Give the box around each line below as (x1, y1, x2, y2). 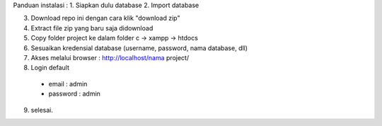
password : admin (48, 89, 100, 98)
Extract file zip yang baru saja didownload (30, 23, 154, 32)
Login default (30, 64, 70, 72)
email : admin (48, 79, 88, 88)
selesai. (30, 105, 53, 114)
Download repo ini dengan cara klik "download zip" (30, 14, 180, 23)
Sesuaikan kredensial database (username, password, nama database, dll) (30, 43, 248, 52)
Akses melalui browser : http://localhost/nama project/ (30, 53, 190, 62)
